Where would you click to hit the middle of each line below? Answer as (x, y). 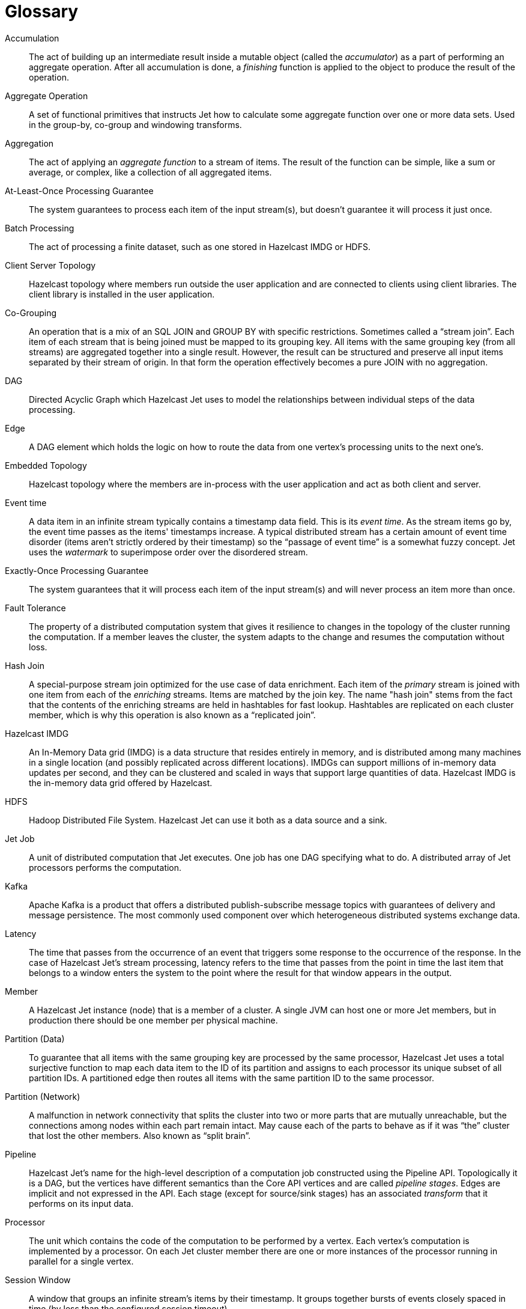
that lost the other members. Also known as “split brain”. (140, 1135)
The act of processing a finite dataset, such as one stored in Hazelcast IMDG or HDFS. (200, 246)
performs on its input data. (81, 1203)
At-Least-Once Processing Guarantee (79, 191)
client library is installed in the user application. (122, 294)
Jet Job (20, 838)
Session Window (38, 1280)
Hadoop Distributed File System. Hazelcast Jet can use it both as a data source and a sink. (208, 820)
